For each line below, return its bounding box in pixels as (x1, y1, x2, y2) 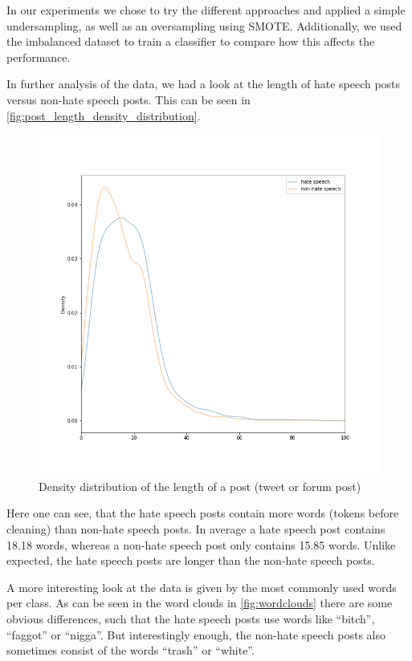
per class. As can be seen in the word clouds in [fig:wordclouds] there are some (6, 594, 393, 611)
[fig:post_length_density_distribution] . (6, 107, 201, 124)
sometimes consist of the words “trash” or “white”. (6, 642, 255, 659)
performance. (6, 48, 71, 65)
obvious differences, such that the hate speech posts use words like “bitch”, (6, 610, 375, 627)
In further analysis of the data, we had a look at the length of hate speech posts (6, 75, 401, 92)
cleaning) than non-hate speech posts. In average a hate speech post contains (6, 520, 385, 537)
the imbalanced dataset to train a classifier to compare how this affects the (6, 33, 375, 50)
